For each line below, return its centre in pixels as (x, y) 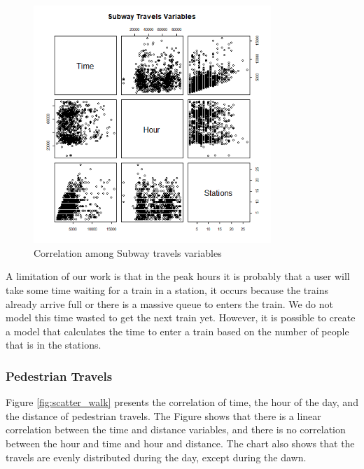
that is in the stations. (54, 345)
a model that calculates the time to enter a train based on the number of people (177, 331)
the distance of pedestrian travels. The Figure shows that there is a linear (163, 415)
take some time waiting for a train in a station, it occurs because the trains (167, 289)
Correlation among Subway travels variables (128, 252)
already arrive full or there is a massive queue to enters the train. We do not (170, 303)
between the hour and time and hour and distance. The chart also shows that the (180, 443)
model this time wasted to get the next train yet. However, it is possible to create (181, 317)
